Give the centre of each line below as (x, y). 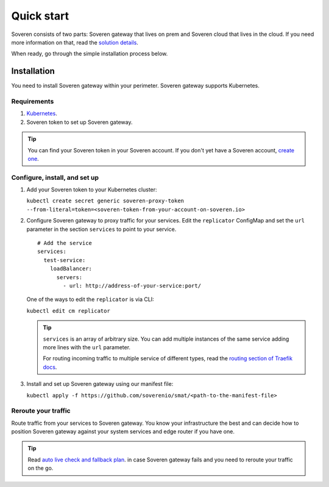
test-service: (65, 260)
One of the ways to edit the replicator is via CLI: (90, 299)
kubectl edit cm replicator (69, 311)
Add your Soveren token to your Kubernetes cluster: (92, 190)
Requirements (33, 101)
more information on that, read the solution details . (75, 42)
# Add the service (65, 243)
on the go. (41, 468)
